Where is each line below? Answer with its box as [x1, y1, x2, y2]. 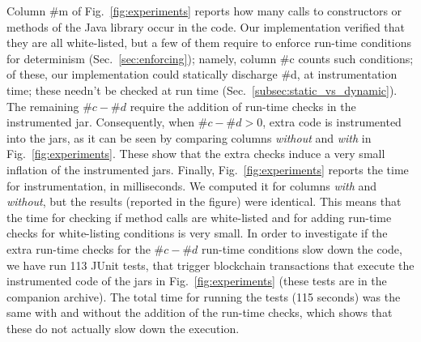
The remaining [6, 97, 79, 114]
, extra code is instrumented [262, 113, 402, 130]
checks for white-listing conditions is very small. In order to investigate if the [6, 224, 388, 242]
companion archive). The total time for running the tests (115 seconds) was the [6, 288, 401, 305]
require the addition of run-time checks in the [130, 97, 356, 114]
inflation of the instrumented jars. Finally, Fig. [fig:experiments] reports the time [6, 160, 409, 177]
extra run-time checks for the [6, 240, 151, 257]
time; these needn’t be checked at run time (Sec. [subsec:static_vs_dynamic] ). [6, 81, 398, 98]
